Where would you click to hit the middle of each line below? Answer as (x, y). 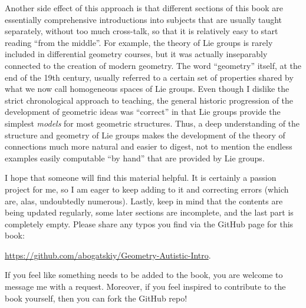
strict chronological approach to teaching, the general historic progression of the (149, 100)
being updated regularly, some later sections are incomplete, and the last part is (149, 212)
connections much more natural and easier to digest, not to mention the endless (149, 146)
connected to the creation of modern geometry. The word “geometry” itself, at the (153, 65)
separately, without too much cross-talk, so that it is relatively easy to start (142, 31)
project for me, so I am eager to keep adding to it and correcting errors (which (147, 189)
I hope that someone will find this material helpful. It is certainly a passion (141, 178)
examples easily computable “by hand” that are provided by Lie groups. (135, 158)
